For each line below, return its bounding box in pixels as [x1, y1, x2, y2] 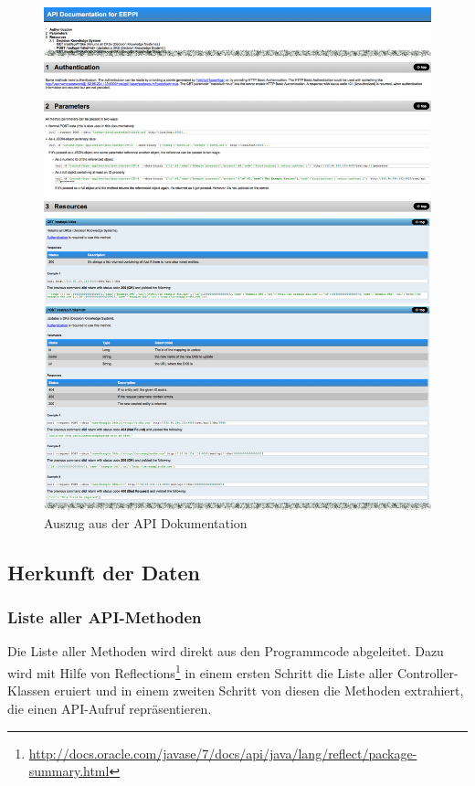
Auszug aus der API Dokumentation [44, 513, 248, 532]
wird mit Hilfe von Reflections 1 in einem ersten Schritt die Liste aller [7, 661, 394, 682]
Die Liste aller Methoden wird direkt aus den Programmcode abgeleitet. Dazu [7, 642, 444, 661]
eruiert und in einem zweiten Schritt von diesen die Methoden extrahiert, [54, 681, 464, 700]
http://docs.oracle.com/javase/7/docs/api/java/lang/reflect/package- [28, 743, 417, 762]
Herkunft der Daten [7, 558, 200, 586]
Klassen [7, 681, 50, 700]
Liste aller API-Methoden [7, 606, 202, 629]
